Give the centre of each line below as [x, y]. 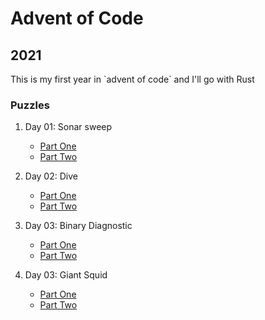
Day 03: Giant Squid [66, 275]
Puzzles [30, 105]
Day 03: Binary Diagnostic [78, 226]
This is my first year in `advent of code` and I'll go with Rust [132, 79]
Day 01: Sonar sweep [68, 127]
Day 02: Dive [51, 176]
